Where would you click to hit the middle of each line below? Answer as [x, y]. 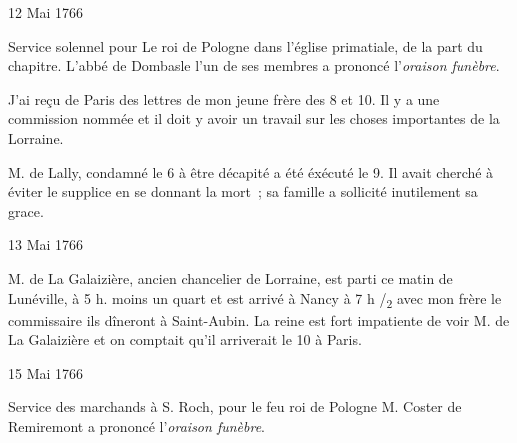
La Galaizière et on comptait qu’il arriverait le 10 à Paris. [185, 339]
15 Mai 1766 [46, 372]
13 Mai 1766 [46, 244]
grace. [26, 210]
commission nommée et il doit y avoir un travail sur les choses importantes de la [254, 118]
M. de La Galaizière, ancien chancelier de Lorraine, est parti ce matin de [230, 277]
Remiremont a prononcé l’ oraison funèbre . [136, 426]
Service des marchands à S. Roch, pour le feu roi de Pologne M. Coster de [235, 406]
